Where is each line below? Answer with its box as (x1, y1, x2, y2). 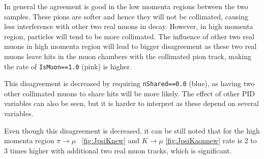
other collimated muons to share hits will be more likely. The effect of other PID (4, 88, 255, 98)
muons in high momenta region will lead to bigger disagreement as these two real (4, 41, 257, 51)
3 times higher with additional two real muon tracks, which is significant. (4, 145, 232, 155)
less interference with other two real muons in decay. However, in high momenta (4, 21, 253, 32)
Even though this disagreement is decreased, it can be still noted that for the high (4, 125, 260, 136)
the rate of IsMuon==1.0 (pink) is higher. (4, 61, 132, 71)
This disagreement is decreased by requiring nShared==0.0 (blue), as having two (4, 78, 255, 89)
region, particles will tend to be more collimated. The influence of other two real (4, 31, 254, 41)
